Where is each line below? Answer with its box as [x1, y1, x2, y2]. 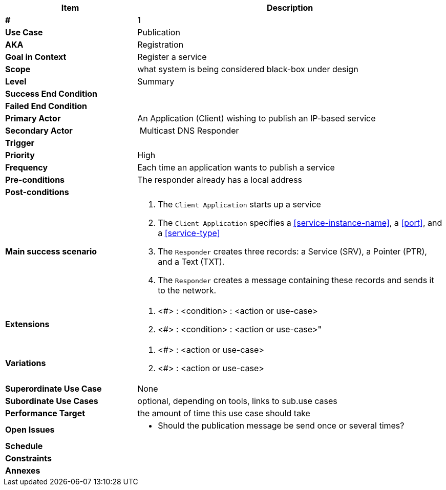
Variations [5, 358, 46, 368]
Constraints [5, 453, 52, 463]
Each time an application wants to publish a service [137, 162, 335, 173]
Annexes [5, 465, 40, 476]
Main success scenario [5, 246, 97, 257]
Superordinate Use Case [5, 384, 102, 394]
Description [266, 3, 313, 13]
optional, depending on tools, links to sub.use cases [137, 396, 337, 406]
